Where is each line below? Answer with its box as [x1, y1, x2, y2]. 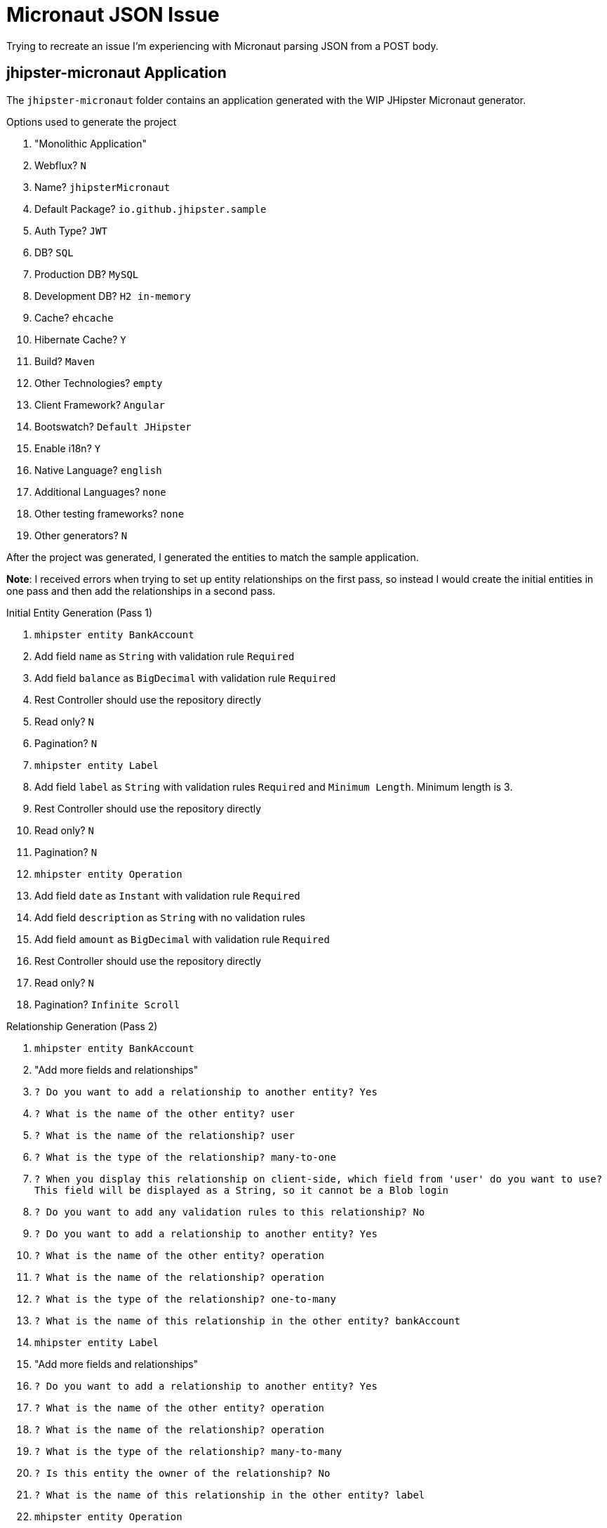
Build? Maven [34, 355, 95, 367]
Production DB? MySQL [34, 268, 139, 280]
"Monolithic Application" [34, 137, 147, 150]
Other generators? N [34, 529, 128, 541]
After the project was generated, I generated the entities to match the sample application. [6, 551, 419, 563]
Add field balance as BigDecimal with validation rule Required [34, 671, 336, 684]
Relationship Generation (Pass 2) [6, 1020, 158, 1032]
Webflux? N [34, 159, 86, 171]
